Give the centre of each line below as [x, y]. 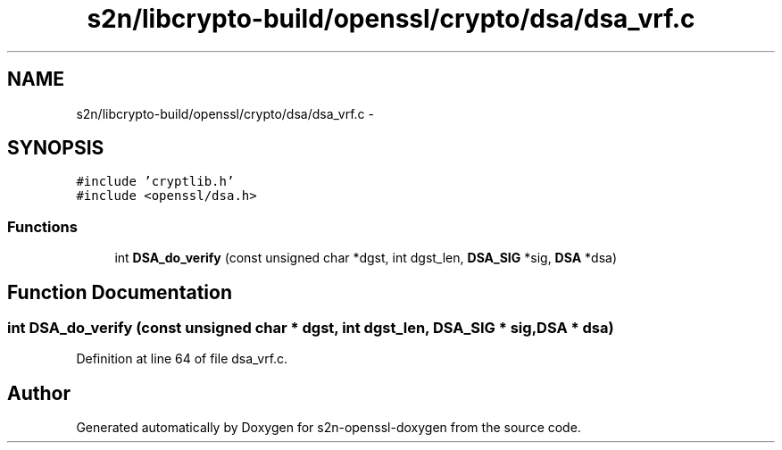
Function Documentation [120, 292]
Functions [42, 226]
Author [39, 393]
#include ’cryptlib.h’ [155, 182]
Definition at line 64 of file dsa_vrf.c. [182, 359]
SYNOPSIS [56, 148]
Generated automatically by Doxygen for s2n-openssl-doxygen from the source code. [329, 428]
